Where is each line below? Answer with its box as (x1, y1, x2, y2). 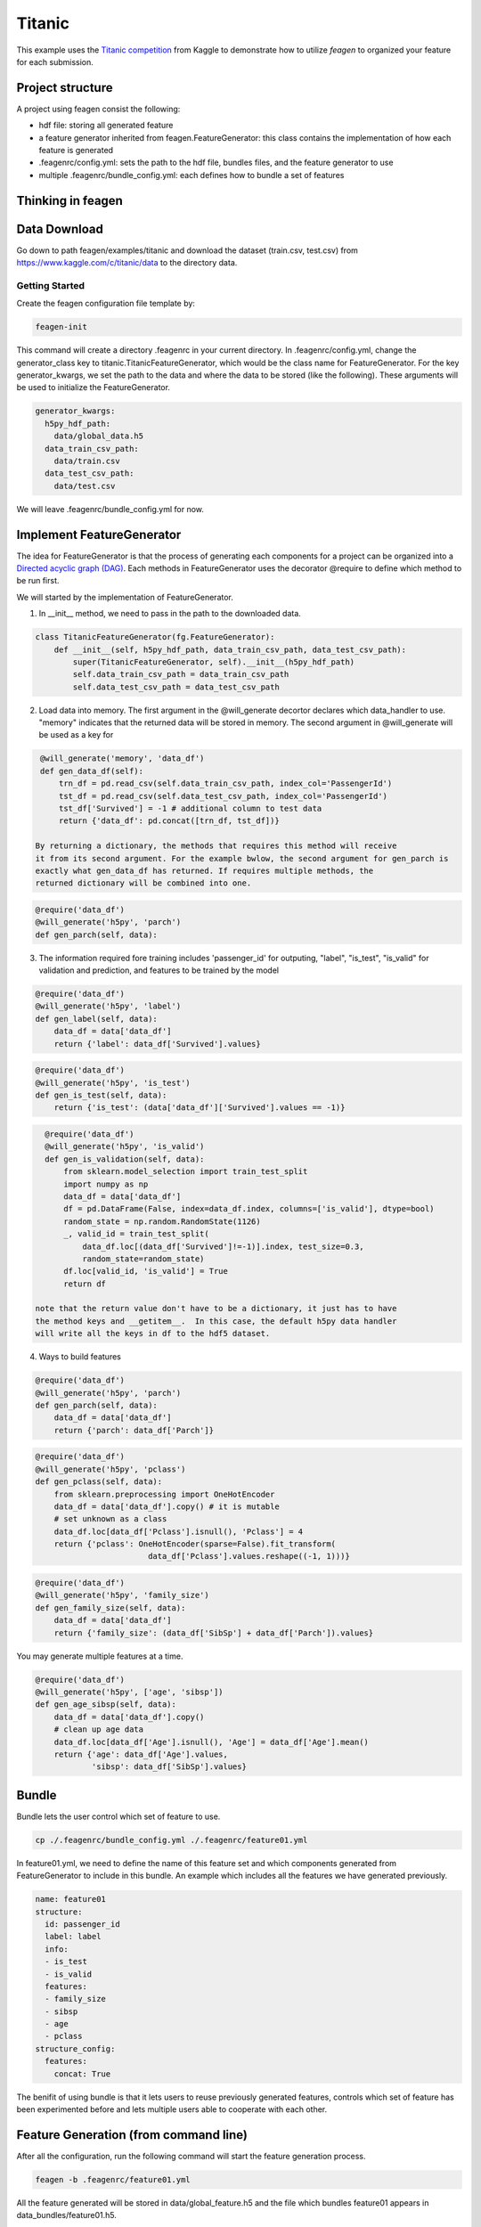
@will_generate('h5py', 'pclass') (35, 1464, 186, 1474)
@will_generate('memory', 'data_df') (40, 754, 205, 763)
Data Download (16, 221, 104, 236)
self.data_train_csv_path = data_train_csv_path (72, 669, 289, 680)
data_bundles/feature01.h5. (16, 2210, 118, 2221)
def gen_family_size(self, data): (35, 1603, 186, 1612)
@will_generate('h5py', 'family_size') (35, 1590, 209, 1601)
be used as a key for (38, 730, 114, 740)
